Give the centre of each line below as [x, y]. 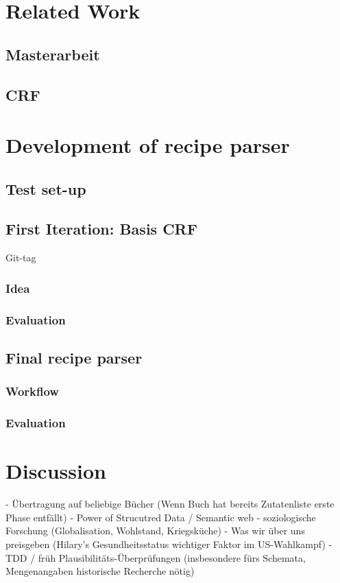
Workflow [32, 391]
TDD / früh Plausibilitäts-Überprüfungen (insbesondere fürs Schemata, [156, 557]
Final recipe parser [74, 357]
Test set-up [46, 188]
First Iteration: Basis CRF [101, 229]
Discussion [56, 471]
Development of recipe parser [148, 145]
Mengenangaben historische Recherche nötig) [100, 571]
